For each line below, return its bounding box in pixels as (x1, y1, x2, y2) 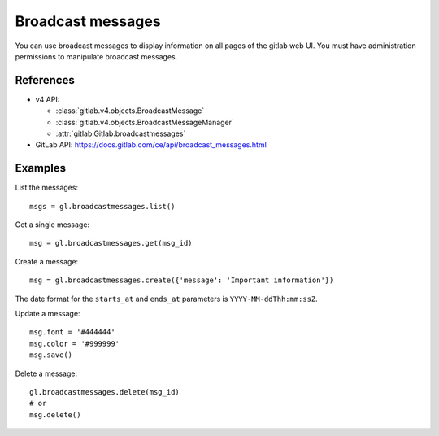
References (15, 73, 75, 87)
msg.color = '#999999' (29, 338, 120, 348)
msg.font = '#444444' (29, 328, 115, 337)
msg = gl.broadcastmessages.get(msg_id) (29, 238, 193, 248)
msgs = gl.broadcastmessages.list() (29, 202, 176, 211)
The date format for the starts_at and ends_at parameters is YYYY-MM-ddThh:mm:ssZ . (15, 294, 319, 303)
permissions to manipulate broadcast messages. (15, 51, 178, 61)
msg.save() (29, 351, 73, 360)
